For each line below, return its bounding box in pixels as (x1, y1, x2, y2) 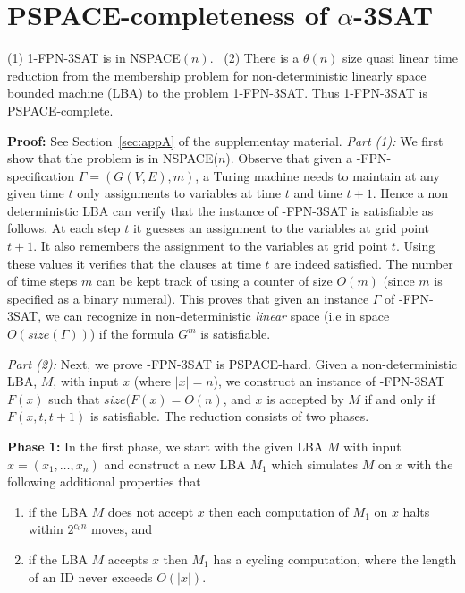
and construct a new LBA (104, 454, 246, 473)
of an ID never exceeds (28, 567, 153, 586)
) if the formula (89, 324, 174, 343)
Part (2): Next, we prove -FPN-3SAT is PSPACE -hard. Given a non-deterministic (7, 354, 458, 373)
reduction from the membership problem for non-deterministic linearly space (7, 65, 427, 84)
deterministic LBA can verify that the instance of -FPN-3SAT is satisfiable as (7, 201, 434, 219)
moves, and (91, 520, 153, 538)
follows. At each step (7, 219, 121, 237)
